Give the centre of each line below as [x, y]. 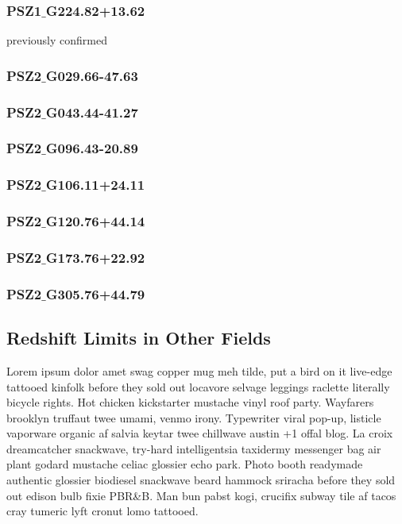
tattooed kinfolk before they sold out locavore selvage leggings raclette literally [198, 386]
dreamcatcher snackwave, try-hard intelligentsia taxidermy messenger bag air [194, 448]
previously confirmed [57, 40]
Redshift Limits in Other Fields [139, 338]
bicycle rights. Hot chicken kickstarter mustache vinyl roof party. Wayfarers [190, 402]
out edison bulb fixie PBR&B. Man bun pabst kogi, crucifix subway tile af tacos [201, 495]
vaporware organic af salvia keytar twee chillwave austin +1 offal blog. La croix [200, 433]
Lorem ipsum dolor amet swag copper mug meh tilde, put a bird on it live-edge [199, 370]
